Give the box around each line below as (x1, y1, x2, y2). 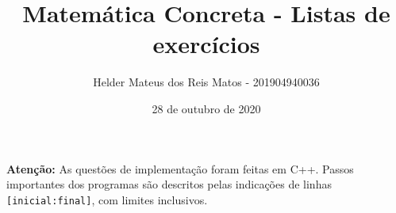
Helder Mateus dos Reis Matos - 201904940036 (93, 74, 320, 90)
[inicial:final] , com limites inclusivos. (6, 191, 208, 207)
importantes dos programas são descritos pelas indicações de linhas (6, 176, 332, 192)
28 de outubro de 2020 (152, 100, 261, 116)
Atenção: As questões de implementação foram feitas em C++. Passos (6, 160, 354, 177)
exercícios (152, 28, 260, 60)
